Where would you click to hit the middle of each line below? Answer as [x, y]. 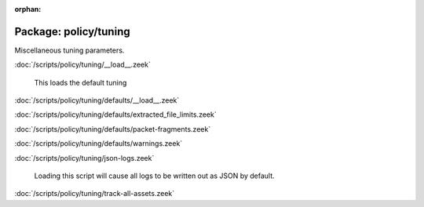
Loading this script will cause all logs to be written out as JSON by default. [154, 176]
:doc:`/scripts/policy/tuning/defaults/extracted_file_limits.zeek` [115, 114]
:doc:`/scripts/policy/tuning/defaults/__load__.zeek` [97, 100]
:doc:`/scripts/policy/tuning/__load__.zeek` [82, 65]
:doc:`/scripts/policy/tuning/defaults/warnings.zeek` [99, 143]
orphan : [28, 9]
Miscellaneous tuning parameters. [69, 50]
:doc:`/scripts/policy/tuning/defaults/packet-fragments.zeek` [113, 129]
